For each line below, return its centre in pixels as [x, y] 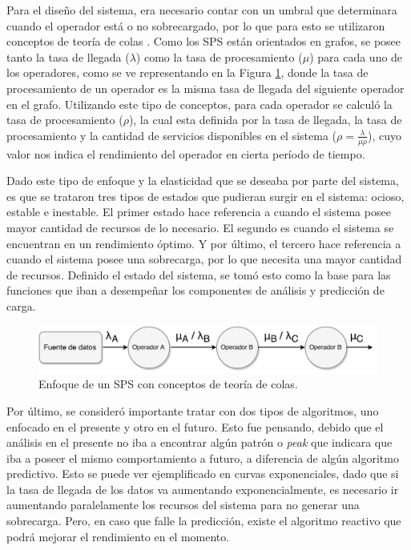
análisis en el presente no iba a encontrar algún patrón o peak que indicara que [199, 442]
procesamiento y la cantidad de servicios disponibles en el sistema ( [172, 135]
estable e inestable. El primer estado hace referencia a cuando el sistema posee [199, 212]
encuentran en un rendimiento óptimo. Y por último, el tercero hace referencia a [204, 243]
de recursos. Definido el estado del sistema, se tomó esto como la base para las [199, 274]
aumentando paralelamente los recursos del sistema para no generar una [183, 505]
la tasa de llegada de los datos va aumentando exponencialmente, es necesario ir [203, 489]
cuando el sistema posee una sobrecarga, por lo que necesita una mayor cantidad [204, 259]
